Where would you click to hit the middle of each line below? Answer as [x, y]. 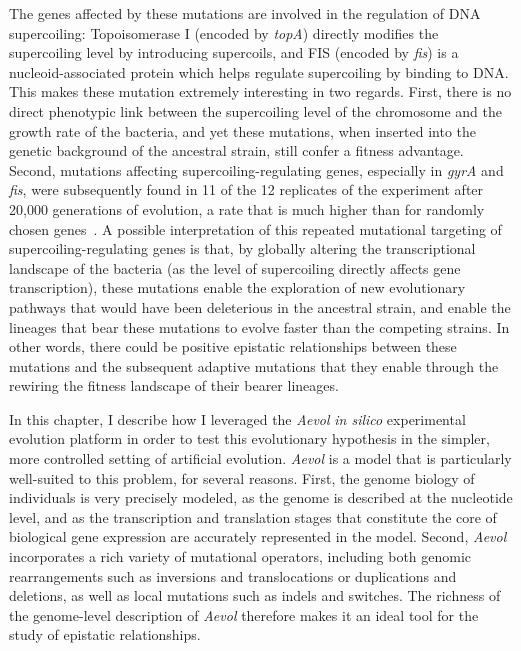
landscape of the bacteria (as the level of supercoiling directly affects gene [235, 267]
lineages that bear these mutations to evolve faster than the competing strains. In [259, 326]
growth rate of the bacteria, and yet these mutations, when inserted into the [243, 130]
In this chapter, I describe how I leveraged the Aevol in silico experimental [237, 418]
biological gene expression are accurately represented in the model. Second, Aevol [258, 536]
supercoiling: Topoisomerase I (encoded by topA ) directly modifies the [224, 32]
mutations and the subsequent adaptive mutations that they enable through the [254, 365]
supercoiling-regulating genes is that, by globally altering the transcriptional [242, 248]
